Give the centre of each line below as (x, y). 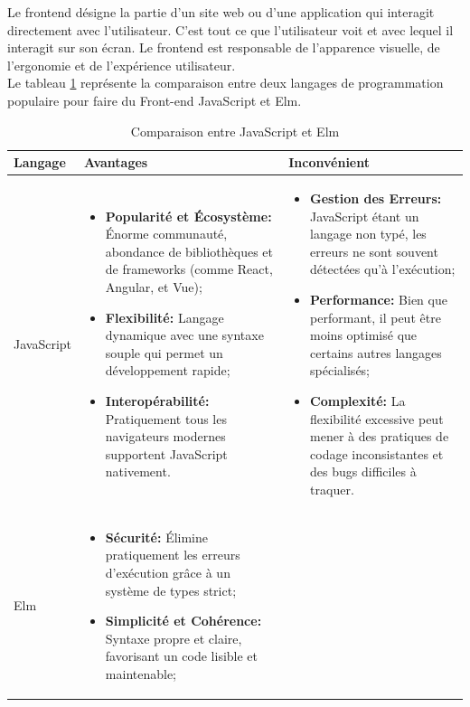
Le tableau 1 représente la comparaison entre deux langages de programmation (226, 83)
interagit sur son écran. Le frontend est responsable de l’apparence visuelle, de (224, 47)
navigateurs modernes (165, 436)
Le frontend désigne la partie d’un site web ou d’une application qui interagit (221, 12)
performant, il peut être (376, 317)
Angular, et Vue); (154, 286)
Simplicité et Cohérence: (183, 621)
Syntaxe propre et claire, (174, 638)
